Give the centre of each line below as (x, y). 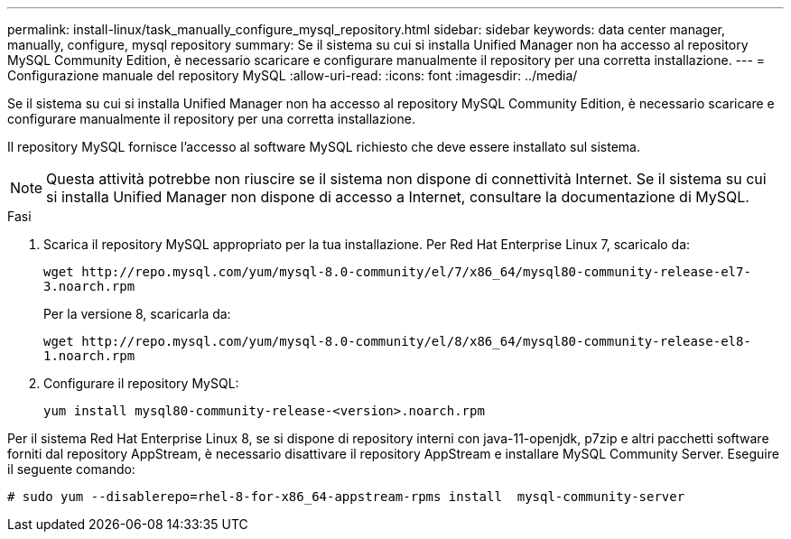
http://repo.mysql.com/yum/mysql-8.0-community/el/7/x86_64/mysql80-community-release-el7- (416, 272)
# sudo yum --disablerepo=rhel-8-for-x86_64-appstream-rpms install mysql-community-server (346, 497)
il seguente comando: (71, 469)
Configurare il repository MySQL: (141, 383)
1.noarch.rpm (89, 356)
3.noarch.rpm (89, 286)
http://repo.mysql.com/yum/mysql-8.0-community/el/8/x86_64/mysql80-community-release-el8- (416, 341)
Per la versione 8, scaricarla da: (137, 314)
